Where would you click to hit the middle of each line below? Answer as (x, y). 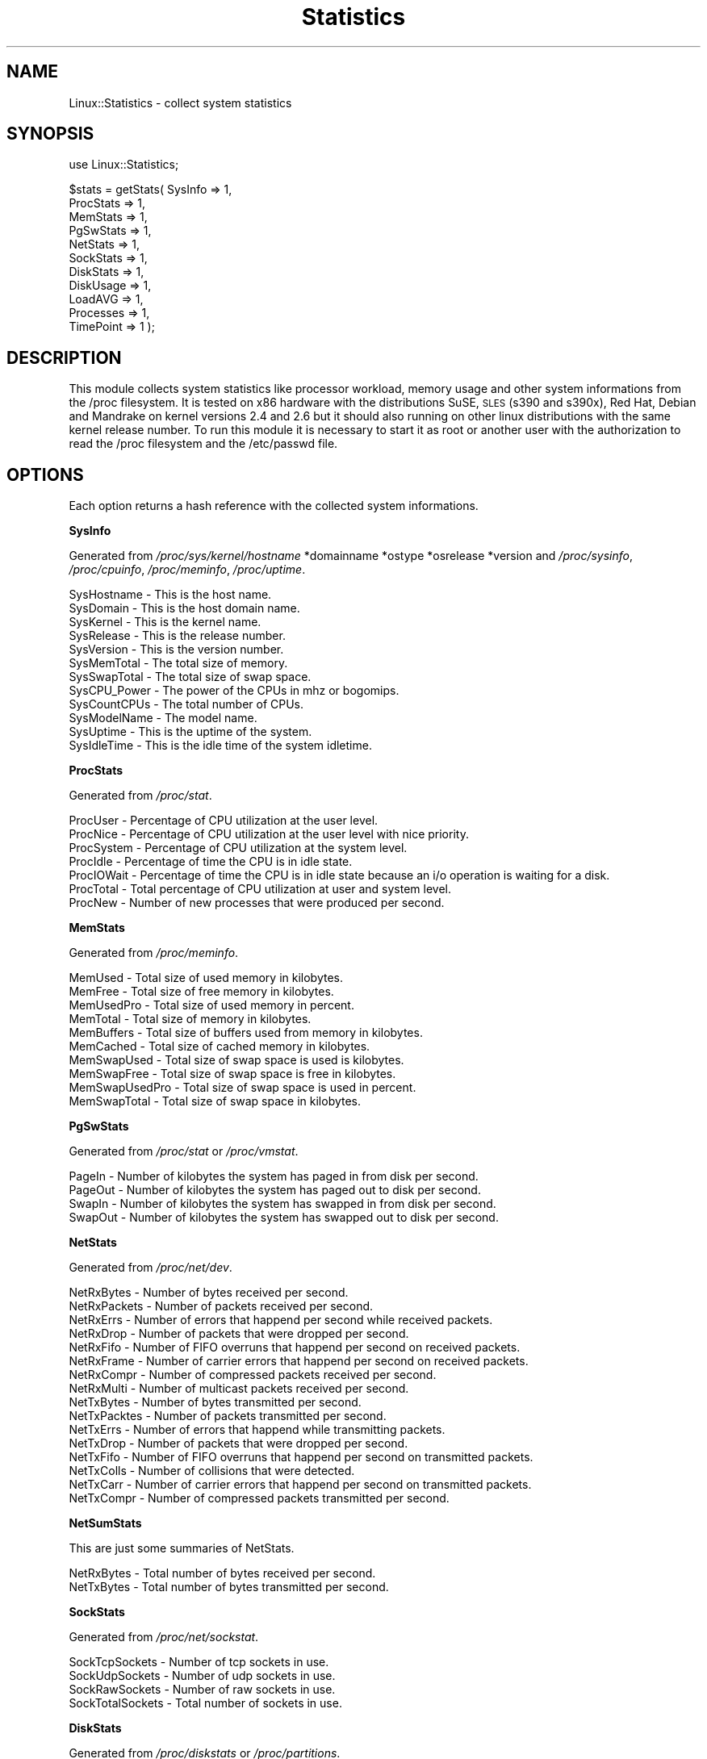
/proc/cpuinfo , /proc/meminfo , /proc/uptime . (187, 570)
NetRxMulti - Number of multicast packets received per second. (239, 1389)
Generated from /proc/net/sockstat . (164, 1637)
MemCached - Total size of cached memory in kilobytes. (220, 1047)
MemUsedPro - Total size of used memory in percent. (211, 1005)
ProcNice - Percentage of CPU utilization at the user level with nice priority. (269, 834)
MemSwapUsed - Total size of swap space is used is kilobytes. (236, 1060)
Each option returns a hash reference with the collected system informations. (274, 506)
